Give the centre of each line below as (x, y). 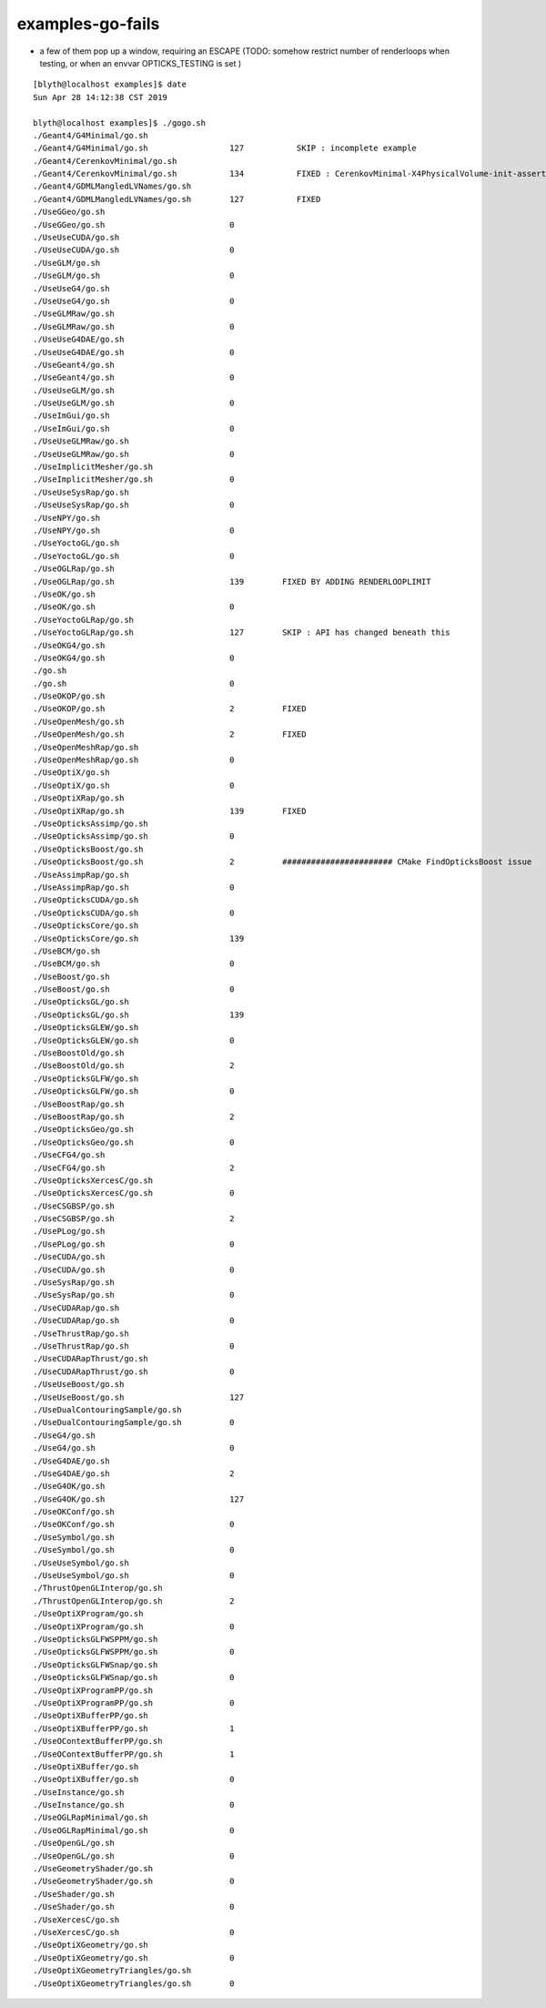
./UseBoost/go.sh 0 (134, 989)
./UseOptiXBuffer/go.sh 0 (134, 1779)
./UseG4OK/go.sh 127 (139, 1499)
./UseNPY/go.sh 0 (134, 530)
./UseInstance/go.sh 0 (134, 1805)
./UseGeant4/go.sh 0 (134, 377)
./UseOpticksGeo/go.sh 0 (134, 1142)
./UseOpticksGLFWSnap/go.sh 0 (134, 1677)
